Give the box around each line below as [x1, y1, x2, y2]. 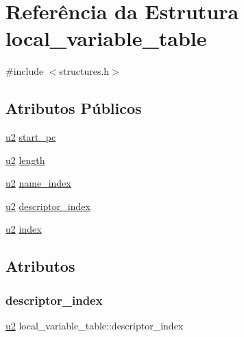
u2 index [5, 222, 42, 236]
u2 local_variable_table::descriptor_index [5, 318, 184, 333]
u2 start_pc [5, 130, 56, 144]
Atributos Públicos [5, 97, 142, 119]
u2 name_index [5, 176, 71, 190]
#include [5, 64, 44, 78]
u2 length [5, 152, 45, 167]
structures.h [59, 64, 110, 78]
